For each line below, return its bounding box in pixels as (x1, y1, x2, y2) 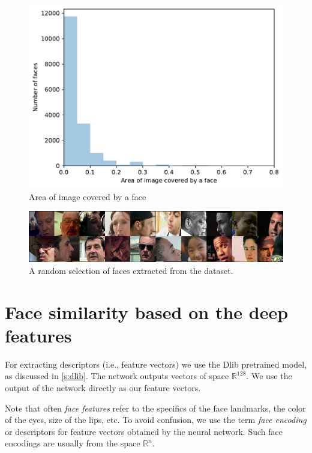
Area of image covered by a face (29, 190, 146, 202)
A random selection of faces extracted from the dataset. (29, 264, 233, 276)
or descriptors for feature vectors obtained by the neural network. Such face (5, 425, 283, 437)
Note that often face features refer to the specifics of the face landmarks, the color (5, 401, 306, 414)
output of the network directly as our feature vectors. (5, 382, 201, 394)
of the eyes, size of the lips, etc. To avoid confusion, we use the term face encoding (5, 413, 307, 426)
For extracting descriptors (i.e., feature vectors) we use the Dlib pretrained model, (5, 357, 307, 370)
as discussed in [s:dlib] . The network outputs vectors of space (5, 369, 229, 382)
